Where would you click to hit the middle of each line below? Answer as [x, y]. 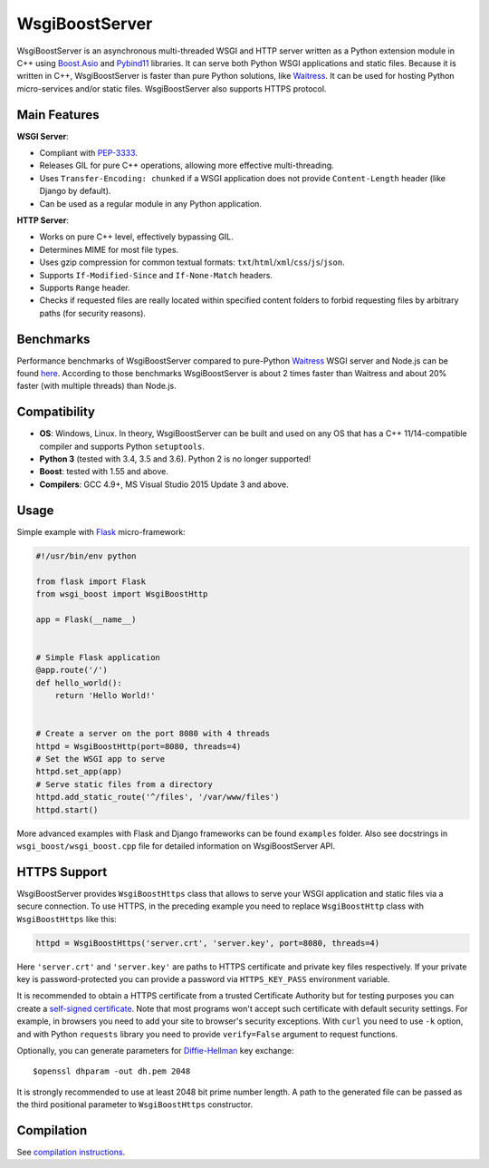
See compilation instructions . [71, 1153]
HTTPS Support [62, 872]
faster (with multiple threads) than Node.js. [96, 386]
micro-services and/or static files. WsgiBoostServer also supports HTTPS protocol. [172, 88]
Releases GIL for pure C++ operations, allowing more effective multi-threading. [187, 165]
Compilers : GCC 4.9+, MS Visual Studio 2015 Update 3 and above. [164, 484]
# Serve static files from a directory [124, 784]
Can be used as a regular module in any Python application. [151, 203]
